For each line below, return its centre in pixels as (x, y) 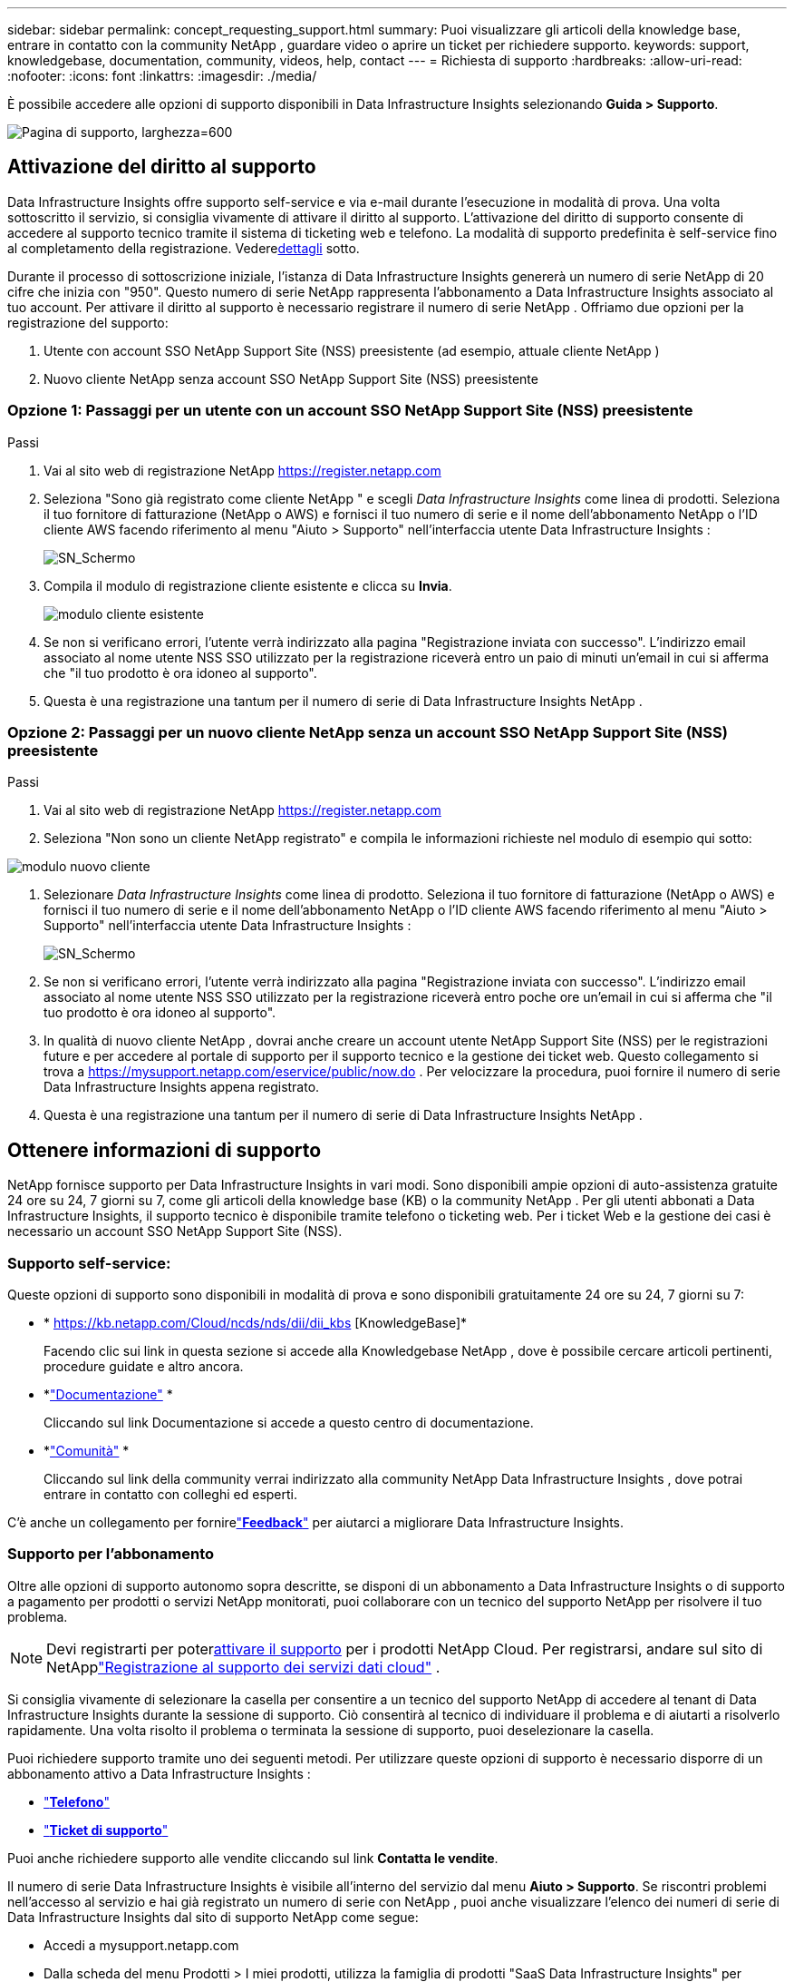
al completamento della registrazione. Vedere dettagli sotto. (184, 248)
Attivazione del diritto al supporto (162, 167)
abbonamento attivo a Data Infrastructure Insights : (159, 1773)
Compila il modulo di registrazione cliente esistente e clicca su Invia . (248, 585)
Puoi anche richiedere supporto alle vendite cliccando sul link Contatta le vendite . (253, 1858)
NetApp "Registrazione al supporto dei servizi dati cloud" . (243, 1667)
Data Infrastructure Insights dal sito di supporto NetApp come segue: (213, 1917)
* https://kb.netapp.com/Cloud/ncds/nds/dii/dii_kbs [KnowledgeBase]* (256, 1322)
